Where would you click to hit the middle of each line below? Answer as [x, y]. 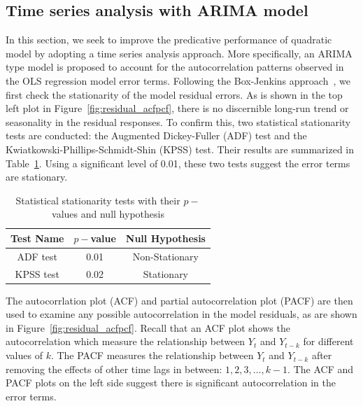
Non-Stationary [165, 256]
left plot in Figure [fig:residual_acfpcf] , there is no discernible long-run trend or [177, 108]
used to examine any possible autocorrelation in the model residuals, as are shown [181, 314]
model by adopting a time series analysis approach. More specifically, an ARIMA [179, 53]
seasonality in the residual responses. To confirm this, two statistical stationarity [178, 121]
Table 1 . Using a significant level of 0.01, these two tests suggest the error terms [178, 163]
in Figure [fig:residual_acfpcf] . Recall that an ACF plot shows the [148, 327]
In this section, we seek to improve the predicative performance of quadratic [169, 40]
